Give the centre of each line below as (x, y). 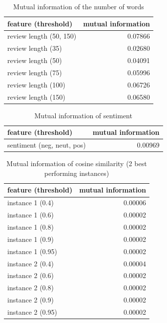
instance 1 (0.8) (31, 227)
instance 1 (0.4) (31, 203)
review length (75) (35, 72)
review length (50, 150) (42, 36)
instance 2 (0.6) (31, 275)
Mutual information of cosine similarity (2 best (77, 163)
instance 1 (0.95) (32, 251)
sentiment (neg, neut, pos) (47, 145)
